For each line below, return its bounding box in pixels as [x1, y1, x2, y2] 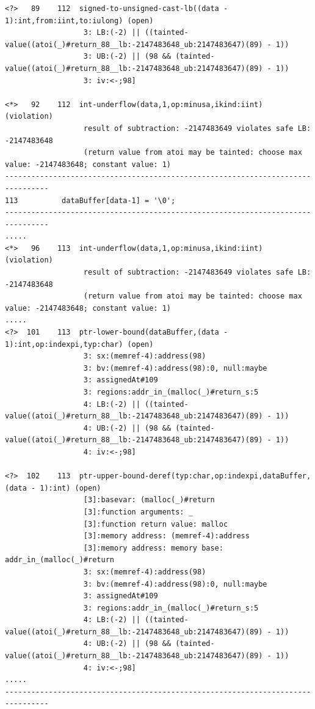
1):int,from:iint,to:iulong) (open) [5, 16, 154, 25]
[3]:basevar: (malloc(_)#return [83, 496, 215, 505]
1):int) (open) [40, 483, 101, 492]
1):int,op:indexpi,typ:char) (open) [5, 340, 154, 349]
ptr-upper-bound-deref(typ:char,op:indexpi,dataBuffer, [79, 472, 311, 481]
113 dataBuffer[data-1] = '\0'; [5, 196, 176, 205]
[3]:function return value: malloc [83, 519, 228, 529]
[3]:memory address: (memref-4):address [83, 532, 250, 541]
